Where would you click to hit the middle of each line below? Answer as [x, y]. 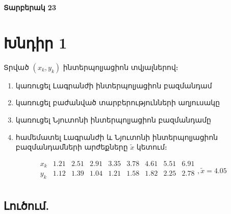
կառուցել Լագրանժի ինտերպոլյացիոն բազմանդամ [114, 85]
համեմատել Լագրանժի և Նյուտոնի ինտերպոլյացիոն [117, 137]
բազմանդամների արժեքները [72, 147]
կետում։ [152, 147]
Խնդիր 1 [35, 42]
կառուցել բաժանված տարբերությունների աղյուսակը [118, 102]
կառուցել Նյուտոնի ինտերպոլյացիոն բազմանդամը [113, 119]
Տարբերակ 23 [30, 7]
